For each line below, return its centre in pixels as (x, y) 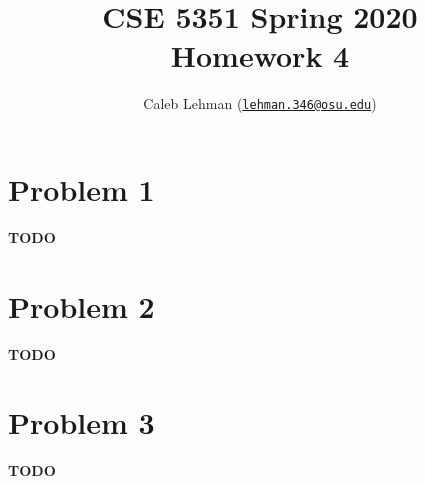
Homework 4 (260, 55)
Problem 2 (81, 305)
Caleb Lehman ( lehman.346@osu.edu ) (260, 103)
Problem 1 (81, 188)
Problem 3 (81, 422)
